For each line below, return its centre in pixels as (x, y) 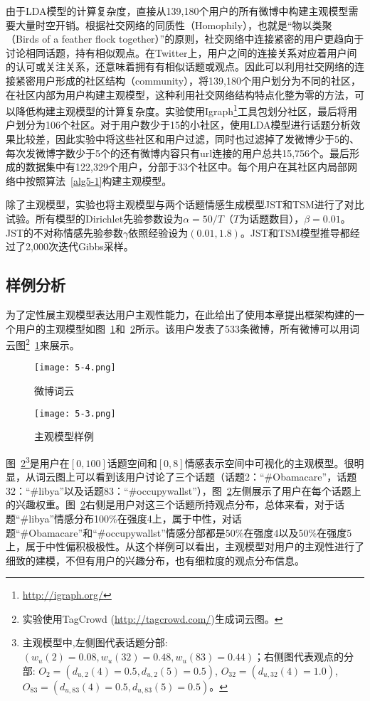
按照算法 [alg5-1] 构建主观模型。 (99, 180)
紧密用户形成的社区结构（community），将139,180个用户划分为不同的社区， (188, 80)
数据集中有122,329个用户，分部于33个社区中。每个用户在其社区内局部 (186, 167)
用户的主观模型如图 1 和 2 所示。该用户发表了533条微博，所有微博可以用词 (187, 328)
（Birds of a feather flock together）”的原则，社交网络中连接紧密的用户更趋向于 (185, 39)
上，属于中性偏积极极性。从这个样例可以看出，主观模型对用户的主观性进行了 (185, 546)
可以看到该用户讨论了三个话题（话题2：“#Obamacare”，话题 (216, 477)
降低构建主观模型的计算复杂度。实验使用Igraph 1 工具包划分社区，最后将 (181, 110)
